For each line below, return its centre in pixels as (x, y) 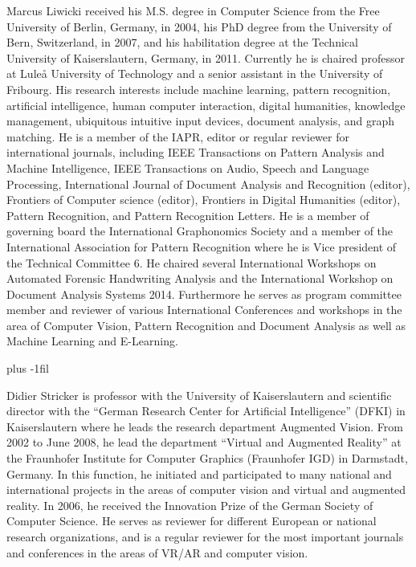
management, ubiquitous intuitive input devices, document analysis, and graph (201, 121)
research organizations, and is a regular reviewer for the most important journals (205, 536)
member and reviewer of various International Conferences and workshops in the (204, 310)
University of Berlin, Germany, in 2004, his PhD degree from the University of (199, 26)
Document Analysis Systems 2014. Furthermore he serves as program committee (204, 294)
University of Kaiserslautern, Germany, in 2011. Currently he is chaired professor (206, 57)
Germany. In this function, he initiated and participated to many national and (199, 473)
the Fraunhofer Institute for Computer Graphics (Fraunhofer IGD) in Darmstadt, (207, 458)
